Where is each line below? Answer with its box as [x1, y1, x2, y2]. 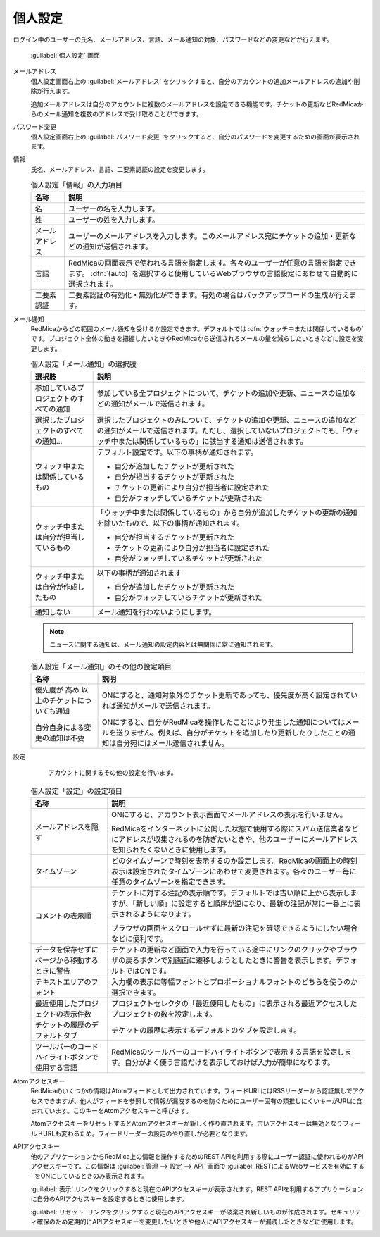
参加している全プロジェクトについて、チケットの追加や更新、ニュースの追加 [96, 388, 350, 398]
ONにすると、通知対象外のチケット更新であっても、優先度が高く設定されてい [102, 690, 358, 700]
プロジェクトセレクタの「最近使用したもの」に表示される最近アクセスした [111, 998, 357, 1008]
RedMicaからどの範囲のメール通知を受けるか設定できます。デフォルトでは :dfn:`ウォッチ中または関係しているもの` [30, 325, 364, 332]
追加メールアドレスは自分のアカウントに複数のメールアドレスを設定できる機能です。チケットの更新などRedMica [30, 99, 357, 108]
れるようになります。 [125, 909, 196, 919]
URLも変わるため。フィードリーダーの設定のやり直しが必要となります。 [42, 1129, 252, 1138]
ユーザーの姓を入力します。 [68, 215, 160, 225]
